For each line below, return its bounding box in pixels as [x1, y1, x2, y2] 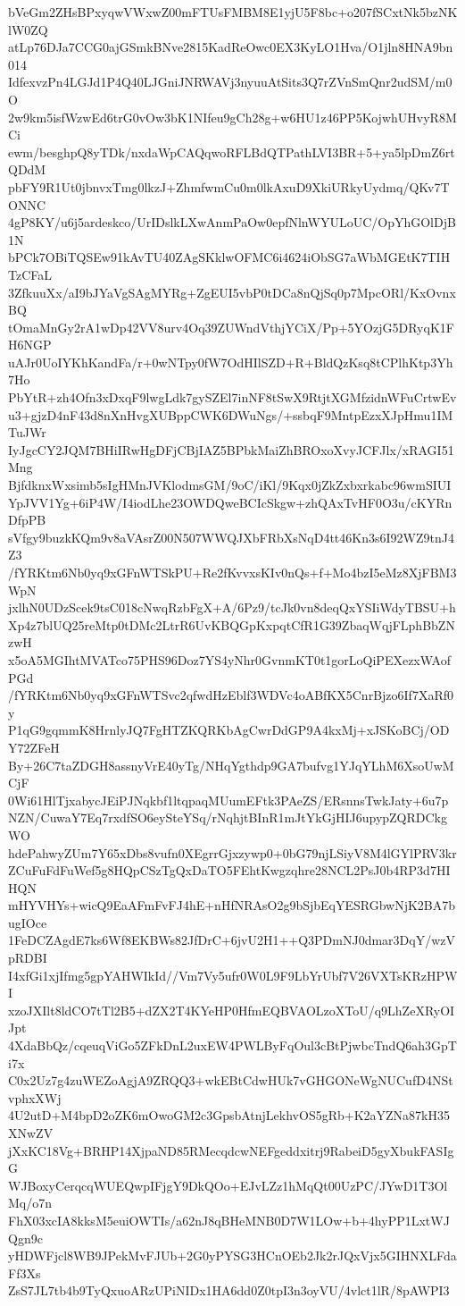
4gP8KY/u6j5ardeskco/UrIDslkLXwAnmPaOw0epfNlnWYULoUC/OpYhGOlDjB [8, 213, 456, 232]
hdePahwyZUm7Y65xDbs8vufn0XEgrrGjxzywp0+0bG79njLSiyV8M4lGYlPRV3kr [8, 843, 457, 862]
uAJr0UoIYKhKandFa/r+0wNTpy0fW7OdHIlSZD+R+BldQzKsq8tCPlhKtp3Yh [8, 352, 453, 371]
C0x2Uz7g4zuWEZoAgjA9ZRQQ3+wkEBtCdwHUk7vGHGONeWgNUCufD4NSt [8, 1071, 453, 1090]
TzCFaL [8, 265, 52, 283]
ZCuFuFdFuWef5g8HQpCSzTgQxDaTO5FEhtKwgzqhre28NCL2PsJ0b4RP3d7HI [8, 861, 451, 880]
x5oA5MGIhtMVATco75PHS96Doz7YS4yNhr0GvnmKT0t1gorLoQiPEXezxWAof [8, 650, 451, 669]
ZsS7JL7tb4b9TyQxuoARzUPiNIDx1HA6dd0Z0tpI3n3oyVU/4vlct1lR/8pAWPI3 [8, 1281, 450, 1300]
